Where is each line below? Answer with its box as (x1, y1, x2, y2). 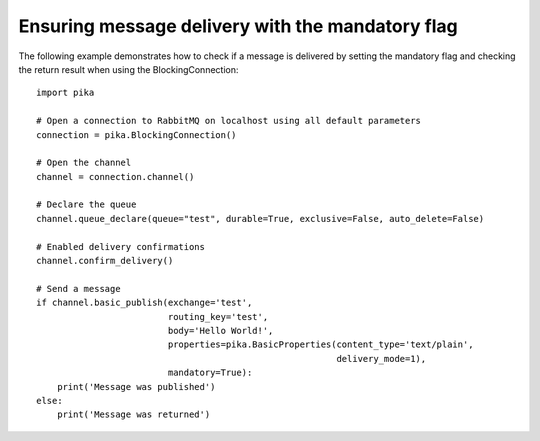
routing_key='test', (167, 311, 269, 322)
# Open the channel (36, 157, 132, 169)
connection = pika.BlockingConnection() (36, 129, 237, 140)
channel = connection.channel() (36, 171, 195, 182)
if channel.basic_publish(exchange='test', (36, 297, 253, 309)
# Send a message (36, 283, 121, 294)
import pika (36, 87, 95, 99)
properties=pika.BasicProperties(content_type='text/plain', (167, 339, 474, 350)
